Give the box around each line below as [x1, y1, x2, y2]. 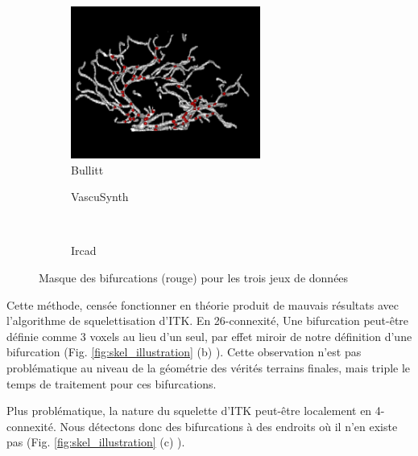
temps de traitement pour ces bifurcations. [6, 375, 217, 392]
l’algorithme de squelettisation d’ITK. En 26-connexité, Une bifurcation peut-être [6, 312, 409, 329]
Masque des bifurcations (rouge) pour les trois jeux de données [39, 269, 349, 286]
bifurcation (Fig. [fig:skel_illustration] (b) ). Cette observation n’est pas [6, 343, 362, 360]
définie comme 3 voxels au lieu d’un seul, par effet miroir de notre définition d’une [6, 327, 412, 344]
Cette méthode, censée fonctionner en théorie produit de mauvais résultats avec [6, 296, 399, 313]
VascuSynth [71, 188, 129, 205]
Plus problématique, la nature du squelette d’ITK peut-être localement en [6, 402, 372, 419]
